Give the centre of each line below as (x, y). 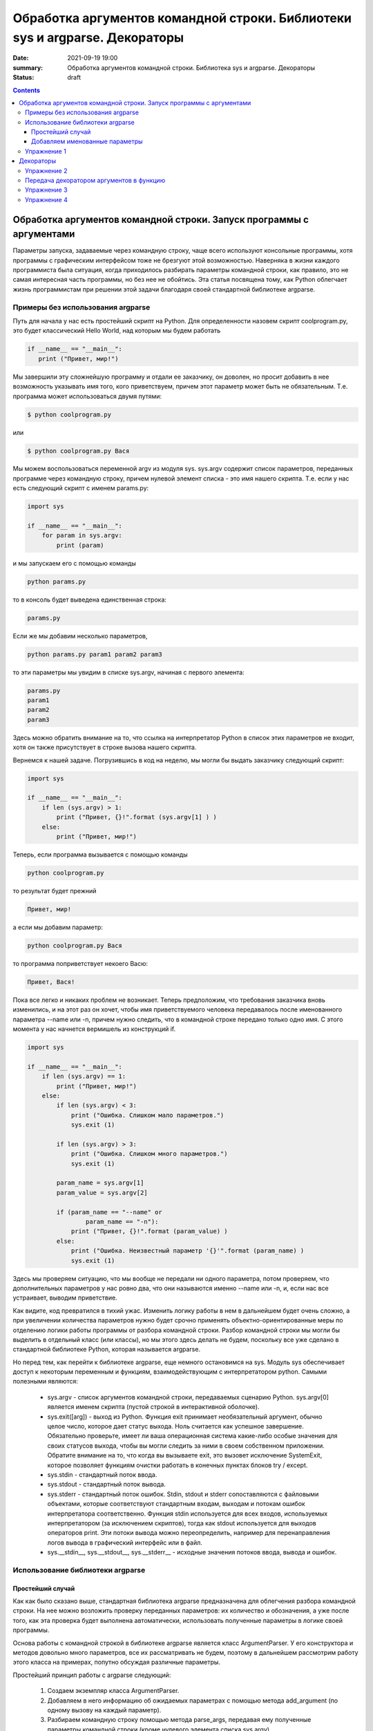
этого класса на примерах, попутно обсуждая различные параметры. (117, 1662)
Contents (27, 90)
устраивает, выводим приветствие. (65, 1298)
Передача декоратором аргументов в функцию (95, 181)
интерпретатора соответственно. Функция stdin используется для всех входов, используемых (188, 1514)
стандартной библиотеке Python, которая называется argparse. (106, 1349)
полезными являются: (46, 1381)
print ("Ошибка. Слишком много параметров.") (149, 1154)
